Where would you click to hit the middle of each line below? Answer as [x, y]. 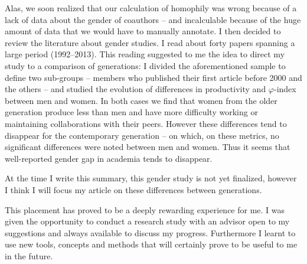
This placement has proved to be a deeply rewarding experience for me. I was [145, 209]
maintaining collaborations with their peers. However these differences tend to [146, 123]
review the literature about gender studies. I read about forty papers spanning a [150, 42]
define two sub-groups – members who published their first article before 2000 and [153, 77]
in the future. [29, 255]
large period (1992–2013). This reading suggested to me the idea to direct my [145, 54]
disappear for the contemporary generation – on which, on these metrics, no [142, 135]
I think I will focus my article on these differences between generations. [133, 189]
